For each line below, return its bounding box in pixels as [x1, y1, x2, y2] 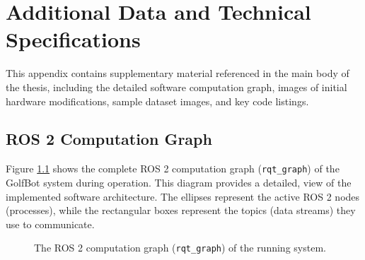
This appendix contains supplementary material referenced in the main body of [6, 66, 349, 81]
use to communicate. [6, 216, 95, 231]
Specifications [6, 25, 141, 54]
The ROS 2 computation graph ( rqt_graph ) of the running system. [34, 240, 326, 255]
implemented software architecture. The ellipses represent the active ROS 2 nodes [6, 189, 360, 203]
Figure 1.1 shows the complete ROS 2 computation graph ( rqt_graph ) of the [6, 161, 340, 176]
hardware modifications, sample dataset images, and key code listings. [6, 93, 309, 108]
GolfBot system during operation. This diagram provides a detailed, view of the [6, 175, 352, 189]
